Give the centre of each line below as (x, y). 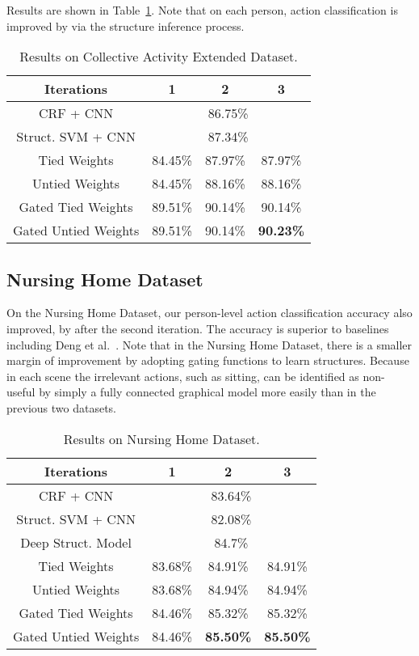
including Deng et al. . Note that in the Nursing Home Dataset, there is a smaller (209, 344)
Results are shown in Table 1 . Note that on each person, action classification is (202, 10)
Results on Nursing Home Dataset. (161, 438)
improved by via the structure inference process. (126, 25)
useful (21, 392)
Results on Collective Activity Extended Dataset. (159, 57)
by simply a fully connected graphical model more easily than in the (207, 392)
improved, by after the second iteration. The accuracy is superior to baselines (198, 328)
